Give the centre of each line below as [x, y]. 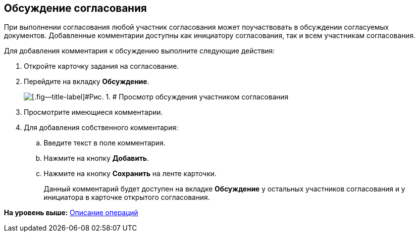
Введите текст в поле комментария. [105, 143]
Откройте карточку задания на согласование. [102, 66]
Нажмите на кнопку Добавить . [96, 158]
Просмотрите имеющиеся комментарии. [93, 112]
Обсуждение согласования [76, 8]
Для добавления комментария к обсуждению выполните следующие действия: [139, 51]
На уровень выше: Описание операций [71, 213]
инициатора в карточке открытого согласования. [127, 197]
